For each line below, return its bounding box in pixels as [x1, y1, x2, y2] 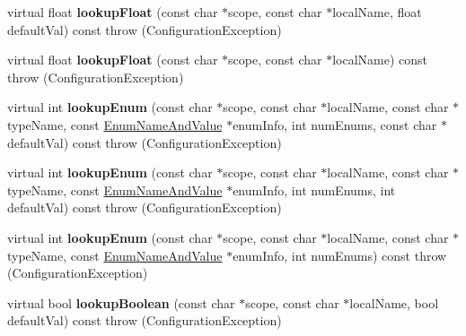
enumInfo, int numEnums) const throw [233, 246, 447, 264]
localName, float [332, 3, 422, 21]
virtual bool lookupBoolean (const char [7, 293, 235, 312]
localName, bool [349, 293, 439, 312]
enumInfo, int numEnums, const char [233, 115, 437, 134]
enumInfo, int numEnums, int [233, 180, 396, 199]
